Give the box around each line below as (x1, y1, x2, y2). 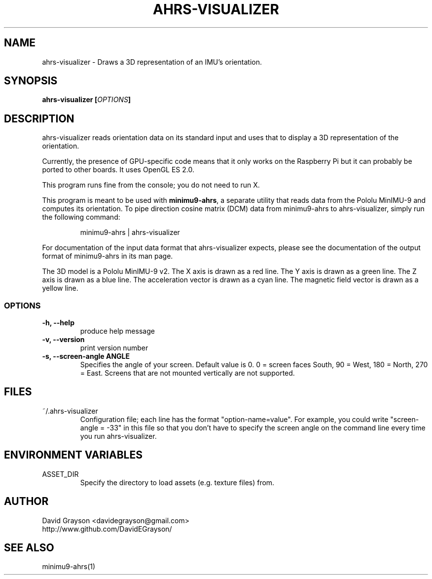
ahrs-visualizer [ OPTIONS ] (42, 95, 131, 104)
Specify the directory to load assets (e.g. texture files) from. (80, 478, 275, 487)
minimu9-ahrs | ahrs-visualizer (80, 228, 180, 237)
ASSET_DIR (42, 469, 79, 478)
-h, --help (42, 318, 74, 327)
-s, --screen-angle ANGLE (42, 352, 130, 361)
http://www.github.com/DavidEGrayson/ (42, 524, 172, 533)
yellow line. (42, 284, 78, 293)
